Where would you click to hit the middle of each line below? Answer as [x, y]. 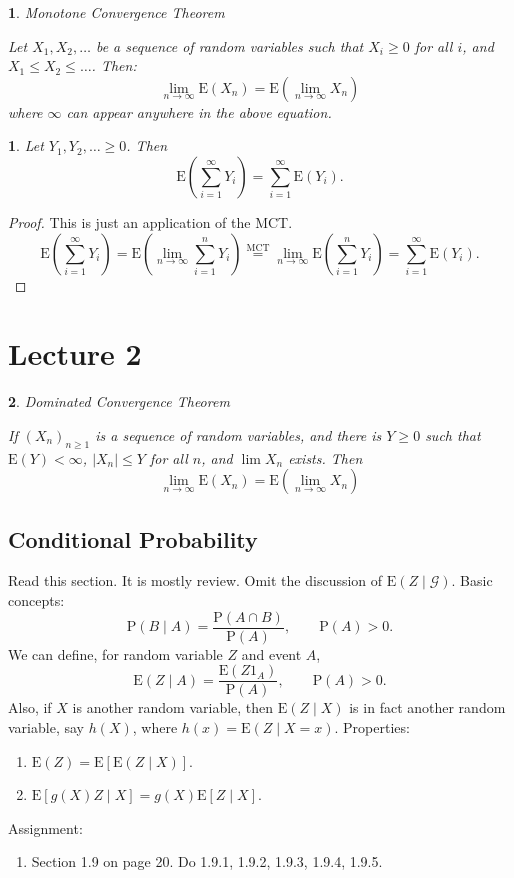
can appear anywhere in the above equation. [199, 111]
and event [271, 653]
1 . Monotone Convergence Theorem [116, 12]
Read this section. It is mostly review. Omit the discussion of [195, 580]
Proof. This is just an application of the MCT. [150, 221]
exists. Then [325, 457]
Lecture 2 [75, 353]
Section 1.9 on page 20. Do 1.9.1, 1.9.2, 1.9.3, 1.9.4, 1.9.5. [207, 861]
